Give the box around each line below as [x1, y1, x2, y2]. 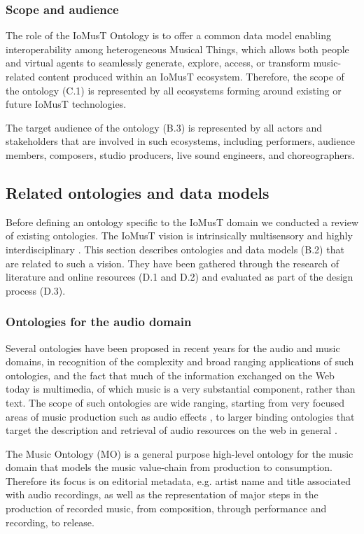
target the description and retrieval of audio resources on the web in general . [6, 423, 337, 437]
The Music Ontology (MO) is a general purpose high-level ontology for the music [6, 446, 353, 461]
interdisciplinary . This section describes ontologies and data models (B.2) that [6, 241, 344, 256]
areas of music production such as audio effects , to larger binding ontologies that [6, 409, 355, 423]
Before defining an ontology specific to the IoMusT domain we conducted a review [6, 214, 359, 229]
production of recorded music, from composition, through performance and [6, 501, 327, 516]
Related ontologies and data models [6, 181, 269, 203]
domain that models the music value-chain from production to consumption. [6, 460, 332, 475]
